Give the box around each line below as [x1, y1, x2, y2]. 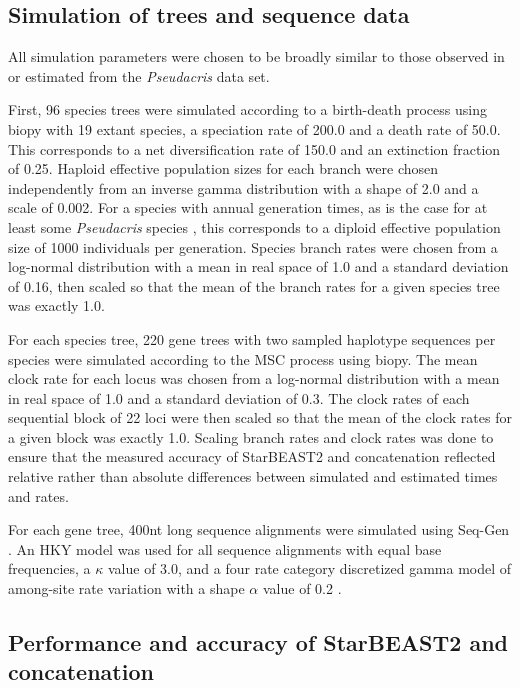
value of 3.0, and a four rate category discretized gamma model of [107, 558, 512, 579]
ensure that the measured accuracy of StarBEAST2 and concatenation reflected [8, 446, 496, 467]
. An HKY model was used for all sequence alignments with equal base [8, 538, 442, 559]
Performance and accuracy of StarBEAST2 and [8, 627, 509, 658]
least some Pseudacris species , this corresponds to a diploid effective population [8, 216, 501, 237]
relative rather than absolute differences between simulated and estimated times [8, 466, 498, 487]
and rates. [8, 485, 69, 506]
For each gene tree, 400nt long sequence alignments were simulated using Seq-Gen [8, 519, 510, 540]
